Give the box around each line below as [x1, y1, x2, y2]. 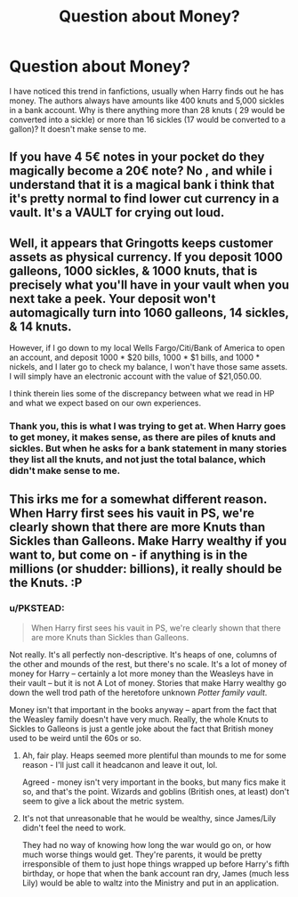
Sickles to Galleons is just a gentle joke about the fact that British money [9, 723, 274, 734]
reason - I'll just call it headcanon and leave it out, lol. [21, 759, 218, 770]
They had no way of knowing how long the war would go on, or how [21, 839, 271, 850]
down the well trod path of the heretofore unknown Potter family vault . [9, 687, 268, 697]
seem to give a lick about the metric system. [21, 795, 185, 806]
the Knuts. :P [9, 575, 83, 591]
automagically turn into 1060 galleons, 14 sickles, [9, 305, 289, 320]
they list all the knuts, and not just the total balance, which [9, 453, 266, 466]
